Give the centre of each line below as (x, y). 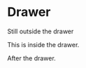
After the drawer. (31, 58)
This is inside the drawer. (43, 44)
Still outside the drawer (41, 31)
